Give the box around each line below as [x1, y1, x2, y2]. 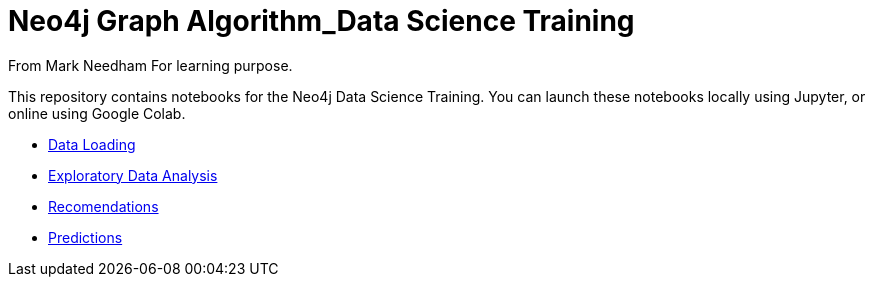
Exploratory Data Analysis [48, 166, 218, 184]
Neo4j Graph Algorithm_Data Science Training [8, 4, 635, 38]
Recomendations [48, 197, 159, 215]
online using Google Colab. [8, 104, 186, 122]
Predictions [48, 228, 123, 246]
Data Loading [48, 135, 136, 153]
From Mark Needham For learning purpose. [8, 56, 293, 74]
